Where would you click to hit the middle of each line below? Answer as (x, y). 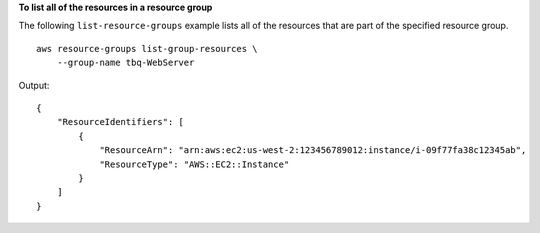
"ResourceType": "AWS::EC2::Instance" (194, 164)
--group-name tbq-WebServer (125, 63)
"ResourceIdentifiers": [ (120, 122)
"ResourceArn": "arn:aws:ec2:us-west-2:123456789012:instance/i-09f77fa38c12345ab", (313, 150)
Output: (34, 85)
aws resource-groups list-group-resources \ (147, 48)
